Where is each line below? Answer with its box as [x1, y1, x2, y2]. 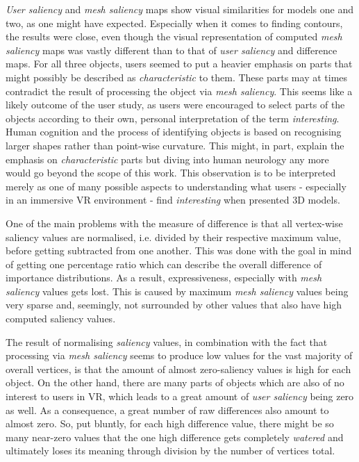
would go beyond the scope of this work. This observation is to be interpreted [6, 165, 336, 180]
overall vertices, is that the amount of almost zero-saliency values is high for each [6, 361, 351, 376]
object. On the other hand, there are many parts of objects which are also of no [6, 375, 344, 390]
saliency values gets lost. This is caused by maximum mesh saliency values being [6, 283, 349, 298]
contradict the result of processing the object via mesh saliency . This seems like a [6, 83, 353, 98]
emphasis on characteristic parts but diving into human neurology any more [6, 151, 329, 166]
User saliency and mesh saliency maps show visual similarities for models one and [6, 2, 353, 16]
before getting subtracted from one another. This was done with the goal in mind [6, 243, 352, 258]
